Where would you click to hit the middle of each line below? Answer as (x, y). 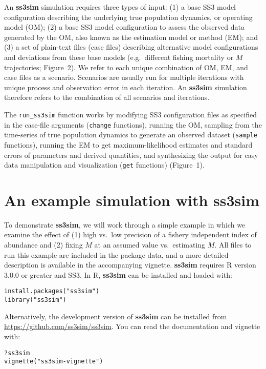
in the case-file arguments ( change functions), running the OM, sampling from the (133, 124)
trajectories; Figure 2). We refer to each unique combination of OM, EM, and (126, 67)
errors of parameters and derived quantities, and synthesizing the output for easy (131, 155)
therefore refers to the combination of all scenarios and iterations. (107, 97)
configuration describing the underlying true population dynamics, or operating (128, 17)
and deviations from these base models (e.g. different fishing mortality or (119, 57)
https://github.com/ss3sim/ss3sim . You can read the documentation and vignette (132, 326)
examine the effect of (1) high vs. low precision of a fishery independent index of (130, 234)
